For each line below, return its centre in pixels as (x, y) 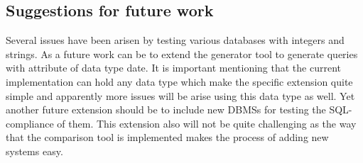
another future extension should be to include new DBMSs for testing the (166, 109)
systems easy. (34, 151)
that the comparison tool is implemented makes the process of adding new (167, 137)
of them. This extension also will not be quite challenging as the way (207, 123)
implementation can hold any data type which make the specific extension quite (179, 81)
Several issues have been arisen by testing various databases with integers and (175, 40)
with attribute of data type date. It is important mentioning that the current (173, 68)
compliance (30, 123)
